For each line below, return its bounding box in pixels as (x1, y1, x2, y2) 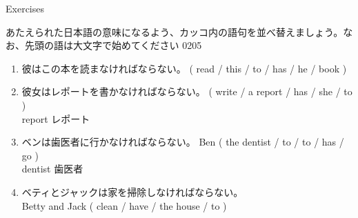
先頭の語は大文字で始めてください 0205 (24, 38, 202, 52)
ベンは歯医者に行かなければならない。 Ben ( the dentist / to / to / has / (21, 135, 344, 149)
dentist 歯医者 (21, 161, 83, 176)
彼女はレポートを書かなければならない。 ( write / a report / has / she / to (21, 84, 352, 99)
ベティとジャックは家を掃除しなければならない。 (21, 184, 243, 199)
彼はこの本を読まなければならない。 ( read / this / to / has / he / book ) (21, 61, 347, 75)
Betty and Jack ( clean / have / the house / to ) (21, 198, 227, 212)
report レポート (21, 111, 90, 126)
